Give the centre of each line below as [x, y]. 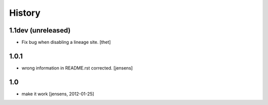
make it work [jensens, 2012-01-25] [58, 94]
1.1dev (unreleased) [40, 30]
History [25, 13]
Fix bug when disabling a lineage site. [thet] [66, 42]
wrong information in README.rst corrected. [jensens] [77, 68]
